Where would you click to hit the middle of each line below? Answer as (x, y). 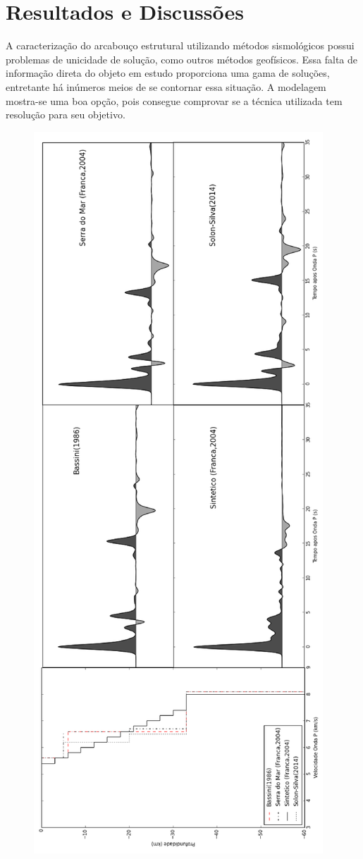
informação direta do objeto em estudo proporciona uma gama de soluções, (168, 73)
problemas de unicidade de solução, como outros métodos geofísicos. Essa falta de (182, 59)
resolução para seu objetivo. (66, 115)
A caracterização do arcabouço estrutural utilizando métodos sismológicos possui (180, 45)
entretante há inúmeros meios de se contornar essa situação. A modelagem (166, 86)
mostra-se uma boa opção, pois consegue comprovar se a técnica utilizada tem (174, 100)
